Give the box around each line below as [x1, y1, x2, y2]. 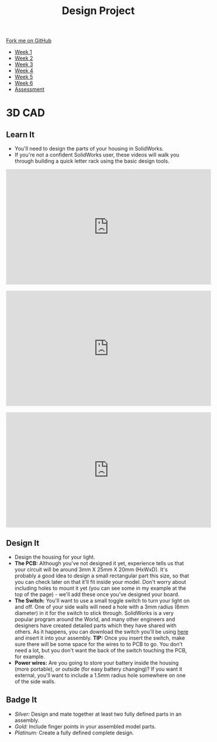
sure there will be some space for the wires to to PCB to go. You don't [14, 641, 183, 648]
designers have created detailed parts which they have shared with [14, 622, 177, 629]
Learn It [6, 129, 35, 139]
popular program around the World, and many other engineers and [14, 616, 175, 623]
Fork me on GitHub [6, 37, 51, 45]
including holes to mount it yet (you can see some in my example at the [14, 584, 186, 591]
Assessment [14, 86, 45, 93]
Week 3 [14, 61, 33, 68]
